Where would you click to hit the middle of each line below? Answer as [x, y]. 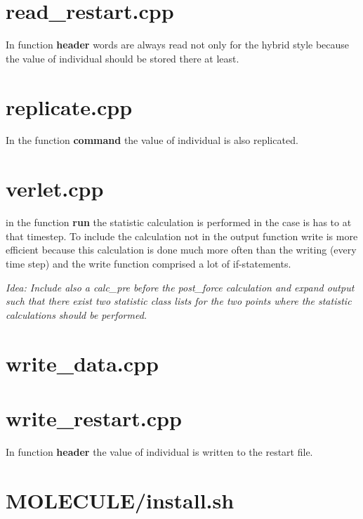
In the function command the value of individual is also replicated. [152, 140]
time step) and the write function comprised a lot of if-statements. [148, 263]
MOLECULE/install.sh [120, 500]
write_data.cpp [82, 363]
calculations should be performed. [77, 314]
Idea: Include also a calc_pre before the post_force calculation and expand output [180, 287]
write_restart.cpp [94, 418]
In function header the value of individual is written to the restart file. [159, 451]
